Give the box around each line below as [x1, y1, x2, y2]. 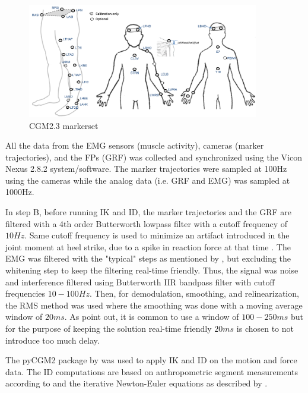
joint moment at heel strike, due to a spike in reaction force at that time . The [5, 240, 291, 253]
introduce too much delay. [5, 334, 100, 346]
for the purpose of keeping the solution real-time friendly [5, 322, 212, 335]
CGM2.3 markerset [29, 119, 99, 131]
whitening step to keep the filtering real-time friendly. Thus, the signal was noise [5, 264, 299, 276]
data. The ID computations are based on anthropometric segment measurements [5, 365, 299, 378]
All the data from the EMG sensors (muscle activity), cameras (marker [5, 139, 264, 152]
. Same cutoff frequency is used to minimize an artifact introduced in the [24, 229, 290, 241]
